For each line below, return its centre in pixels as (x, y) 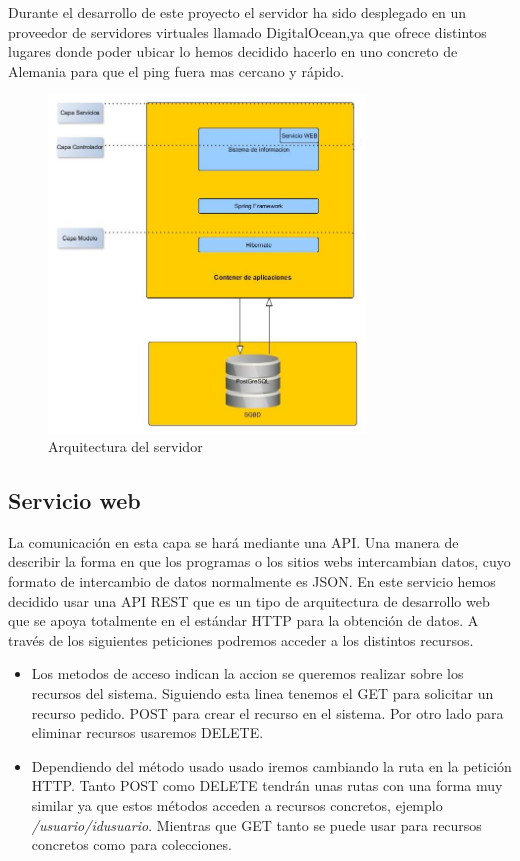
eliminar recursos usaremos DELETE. (147, 732)
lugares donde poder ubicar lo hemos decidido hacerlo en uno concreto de (233, 51)
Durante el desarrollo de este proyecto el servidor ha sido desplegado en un (237, 12)
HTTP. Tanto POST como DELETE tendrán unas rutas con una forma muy (267, 785)
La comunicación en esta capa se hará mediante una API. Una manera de (233, 541)
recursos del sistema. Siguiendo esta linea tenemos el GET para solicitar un (262, 693)
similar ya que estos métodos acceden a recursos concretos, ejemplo (237, 805)
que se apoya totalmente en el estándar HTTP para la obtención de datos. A (243, 620)
